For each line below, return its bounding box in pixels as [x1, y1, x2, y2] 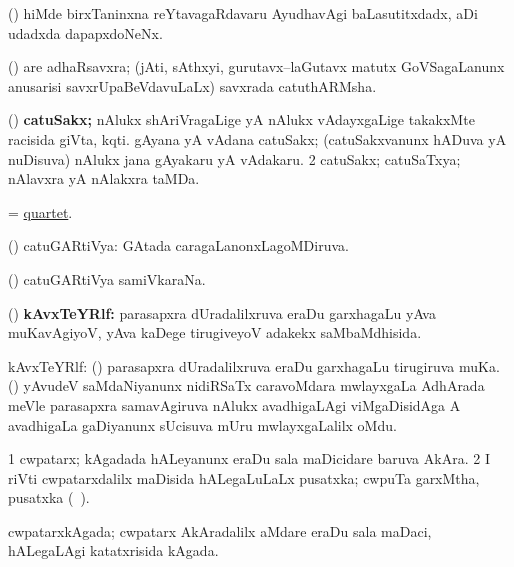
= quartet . [8, 201, 73, 222]
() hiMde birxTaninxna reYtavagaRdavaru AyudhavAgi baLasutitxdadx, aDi [8, 3, 478, 23]
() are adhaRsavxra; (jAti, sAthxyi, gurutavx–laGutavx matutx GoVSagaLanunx [8, 56, 505, 77]
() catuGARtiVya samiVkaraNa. [8, 268, 206, 289]
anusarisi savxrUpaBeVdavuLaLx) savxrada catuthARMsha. [8, 75, 377, 96]
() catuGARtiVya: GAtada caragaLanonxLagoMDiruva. [8, 235, 349, 256]
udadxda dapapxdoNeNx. [8, 22, 163, 43]
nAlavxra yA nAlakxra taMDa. [8, 168, 200, 189]
